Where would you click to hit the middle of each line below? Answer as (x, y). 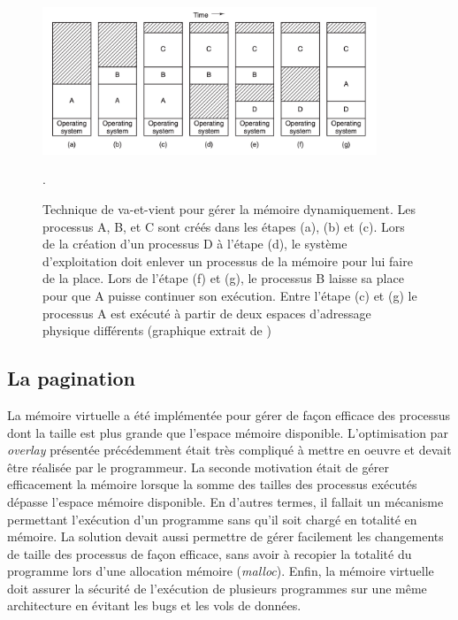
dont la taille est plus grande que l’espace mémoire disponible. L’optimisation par (228, 432)
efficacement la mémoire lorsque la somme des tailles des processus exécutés (212, 484)
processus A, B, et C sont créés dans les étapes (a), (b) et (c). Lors (224, 226)
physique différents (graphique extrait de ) (157, 330)
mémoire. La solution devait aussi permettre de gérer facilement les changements (225, 536)
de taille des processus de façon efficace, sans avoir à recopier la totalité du (210, 553)
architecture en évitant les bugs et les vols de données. (154, 605)
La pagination (71, 378)
